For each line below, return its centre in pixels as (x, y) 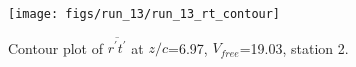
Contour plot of (55, 47)
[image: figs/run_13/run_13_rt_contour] (144, 14)
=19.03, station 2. (294, 47)
